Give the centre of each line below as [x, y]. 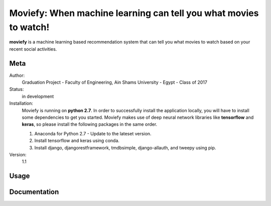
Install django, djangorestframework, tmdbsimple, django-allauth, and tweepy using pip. [125, 147]
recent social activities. [33, 49]
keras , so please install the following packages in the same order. [90, 124]
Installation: [21, 103]
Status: [17, 89]
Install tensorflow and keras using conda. [77, 141]
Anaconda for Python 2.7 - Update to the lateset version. [93, 133]
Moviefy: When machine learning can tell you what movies [134, 13]
